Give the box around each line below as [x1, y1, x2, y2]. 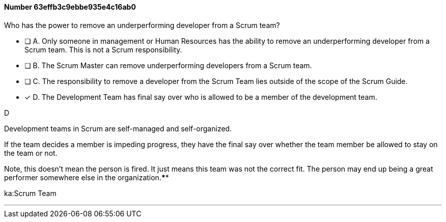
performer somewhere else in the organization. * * [4, 173, 169, 182]
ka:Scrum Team [4, 188, 57, 198]
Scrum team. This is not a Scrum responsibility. [24, 45, 182, 54]
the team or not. [4, 148, 58, 157]
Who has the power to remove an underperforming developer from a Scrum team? [4, 20, 280, 30]
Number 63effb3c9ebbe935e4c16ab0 [4, 3, 136, 11]
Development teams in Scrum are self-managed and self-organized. [4, 124, 232, 133]
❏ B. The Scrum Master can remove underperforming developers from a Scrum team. [24, 61, 312, 70]
